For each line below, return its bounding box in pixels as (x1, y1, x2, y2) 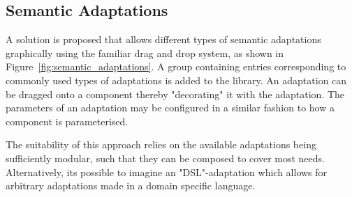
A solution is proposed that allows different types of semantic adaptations (6, 32, 321, 47)
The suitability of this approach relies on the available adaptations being (6, 137, 316, 152)
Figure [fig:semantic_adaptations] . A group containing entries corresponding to (6, 59, 346, 74)
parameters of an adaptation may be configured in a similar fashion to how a (6, 100, 335, 115)
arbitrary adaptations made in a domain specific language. (6, 178, 256, 193)
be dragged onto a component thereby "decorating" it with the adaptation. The (6, 86, 345, 101)
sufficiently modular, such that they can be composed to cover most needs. (6, 150, 325, 165)
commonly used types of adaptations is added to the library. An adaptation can (6, 72, 347, 87)
